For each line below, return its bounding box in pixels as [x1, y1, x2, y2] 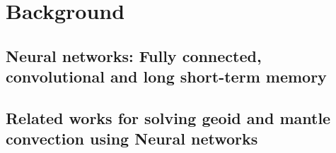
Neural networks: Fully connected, [6, 44, 262, 66]
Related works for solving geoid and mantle [6, 106, 331, 128]
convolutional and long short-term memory [6, 66, 327, 87]
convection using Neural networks [6, 128, 258, 149]
